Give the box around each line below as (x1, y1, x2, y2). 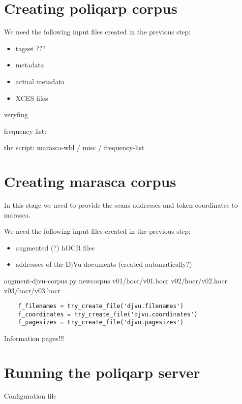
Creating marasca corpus (4, 171, 177, 191)
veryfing (4, 109, 28, 120)
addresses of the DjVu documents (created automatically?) (15, 259, 192, 269)
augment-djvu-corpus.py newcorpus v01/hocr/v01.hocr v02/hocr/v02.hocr (4, 275, 227, 285)
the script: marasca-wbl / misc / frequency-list (4, 142, 145, 153)
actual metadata (15, 76, 65, 86)
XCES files (15, 93, 48, 103)
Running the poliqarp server (4, 362, 200, 382)
